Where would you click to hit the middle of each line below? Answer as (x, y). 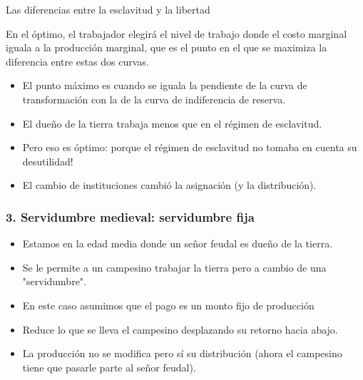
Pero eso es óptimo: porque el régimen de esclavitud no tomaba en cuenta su (190, 147)
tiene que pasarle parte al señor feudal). (109, 367)
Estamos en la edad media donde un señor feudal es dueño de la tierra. (178, 243)
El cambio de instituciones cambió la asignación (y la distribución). (169, 185)
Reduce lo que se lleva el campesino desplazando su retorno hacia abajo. (180, 329)
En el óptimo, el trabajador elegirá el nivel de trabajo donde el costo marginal (177, 33)
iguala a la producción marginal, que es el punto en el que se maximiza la (167, 47)
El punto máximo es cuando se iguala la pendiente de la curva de (165, 85)
